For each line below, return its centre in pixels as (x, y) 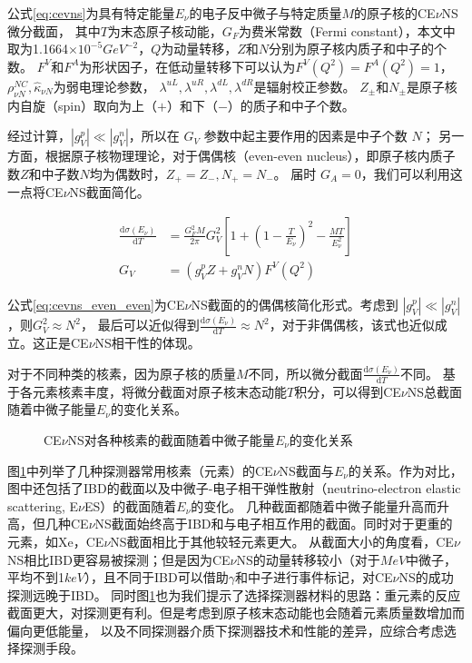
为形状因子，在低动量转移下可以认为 (187, 66)
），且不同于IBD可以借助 (157, 577)
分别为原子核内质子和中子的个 (358, 49)
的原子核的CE (394, 13)
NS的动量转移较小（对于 (308, 559)
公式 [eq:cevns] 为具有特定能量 (91, 13)
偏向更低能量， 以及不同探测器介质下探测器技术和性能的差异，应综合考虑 (226, 630)
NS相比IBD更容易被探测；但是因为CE (119, 559)
